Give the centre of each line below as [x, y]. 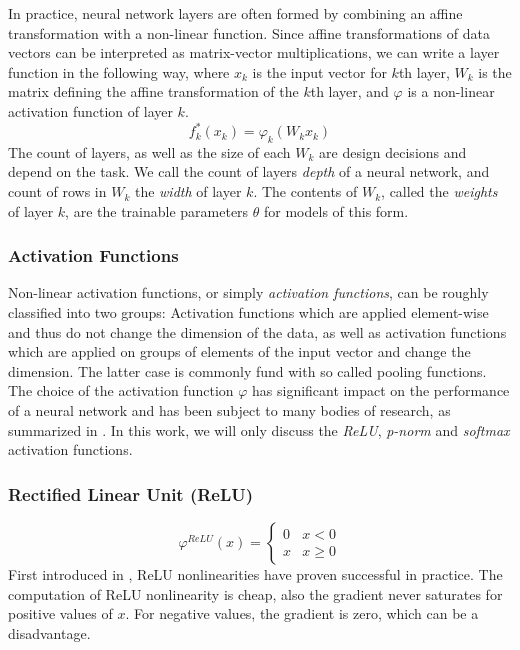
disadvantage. [49, 632]
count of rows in [57, 191]
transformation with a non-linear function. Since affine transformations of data [249, 32]
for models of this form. [336, 210]
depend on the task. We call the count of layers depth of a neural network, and [249, 171]
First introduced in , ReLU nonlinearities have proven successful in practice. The [255, 574]
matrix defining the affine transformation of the [153, 91]
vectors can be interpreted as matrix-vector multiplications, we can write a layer [254, 52]
